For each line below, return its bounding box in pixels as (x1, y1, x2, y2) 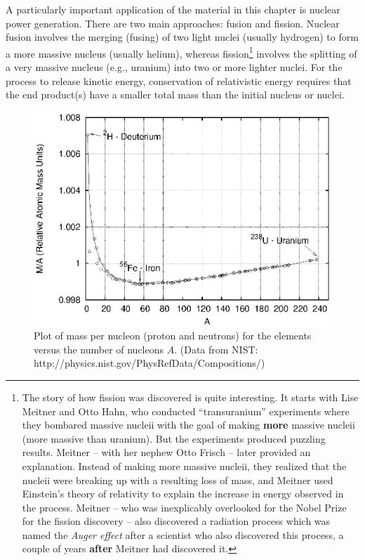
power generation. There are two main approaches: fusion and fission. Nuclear (6, 15, 340, 30)
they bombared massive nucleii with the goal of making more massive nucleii (22, 417, 355, 432)
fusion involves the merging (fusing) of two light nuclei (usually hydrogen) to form (6, 30, 359, 44)
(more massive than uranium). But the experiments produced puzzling (22, 431, 326, 445)
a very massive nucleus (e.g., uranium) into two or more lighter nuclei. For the (6, 60, 343, 74)
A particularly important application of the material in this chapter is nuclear (6, 2, 340, 16)
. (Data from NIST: (174, 341, 258, 356)
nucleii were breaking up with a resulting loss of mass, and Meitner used (22, 472, 333, 487)
